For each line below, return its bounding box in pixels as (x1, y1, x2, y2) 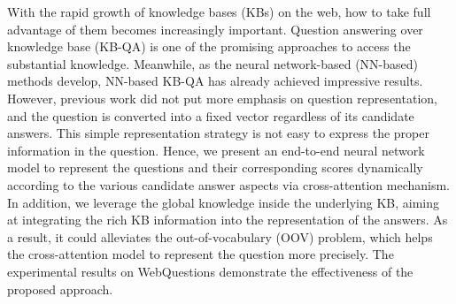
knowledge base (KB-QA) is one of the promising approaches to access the (7, 37, 411, 56)
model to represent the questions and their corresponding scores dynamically (7, 158, 423, 177)
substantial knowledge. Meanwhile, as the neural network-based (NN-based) (7, 54, 419, 72)
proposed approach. (7, 279, 113, 298)
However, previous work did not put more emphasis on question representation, (7, 88, 437, 107)
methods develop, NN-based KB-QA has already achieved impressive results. (7, 72, 423, 90)
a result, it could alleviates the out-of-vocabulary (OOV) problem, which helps (7, 227, 433, 246)
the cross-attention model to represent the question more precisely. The (7, 245, 394, 263)
